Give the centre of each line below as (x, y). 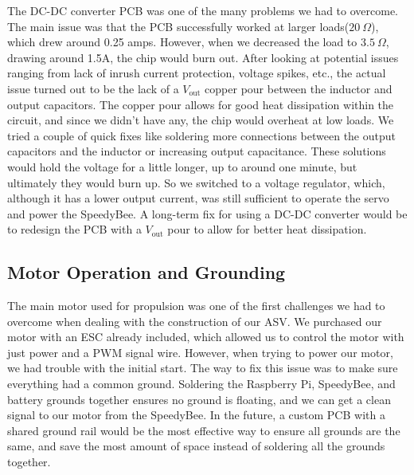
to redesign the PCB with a (74, 229)
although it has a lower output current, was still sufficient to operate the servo (198, 198)
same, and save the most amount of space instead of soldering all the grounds (196, 446)
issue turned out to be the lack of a (93, 88)
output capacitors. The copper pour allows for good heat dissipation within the (201, 104)
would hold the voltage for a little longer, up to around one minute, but (182, 166)
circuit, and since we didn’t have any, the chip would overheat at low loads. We (201, 120)
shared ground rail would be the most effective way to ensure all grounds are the (204, 430)
